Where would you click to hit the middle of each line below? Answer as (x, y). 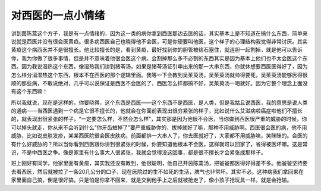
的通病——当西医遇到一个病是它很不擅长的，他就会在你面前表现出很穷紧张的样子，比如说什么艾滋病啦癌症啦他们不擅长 (157, 111)
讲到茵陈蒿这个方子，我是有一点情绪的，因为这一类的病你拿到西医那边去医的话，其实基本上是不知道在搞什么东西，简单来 (159, 33)
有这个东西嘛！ (29, 92)
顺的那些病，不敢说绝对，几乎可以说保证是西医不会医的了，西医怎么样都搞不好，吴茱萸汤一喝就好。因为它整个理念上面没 (159, 83)
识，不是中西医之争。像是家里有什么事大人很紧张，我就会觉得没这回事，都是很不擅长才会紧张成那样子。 (139, 152)
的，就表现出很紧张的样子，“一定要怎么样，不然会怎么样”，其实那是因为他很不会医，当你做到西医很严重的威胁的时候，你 (159, 119)
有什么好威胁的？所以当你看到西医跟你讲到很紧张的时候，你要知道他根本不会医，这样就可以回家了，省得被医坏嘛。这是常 (159, 144)
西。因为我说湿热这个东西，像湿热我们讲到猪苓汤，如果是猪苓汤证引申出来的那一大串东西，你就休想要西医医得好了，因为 (159, 67)
